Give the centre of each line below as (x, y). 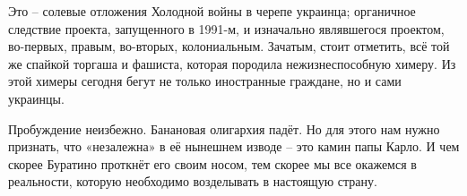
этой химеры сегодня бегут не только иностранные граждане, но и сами (205, 81)
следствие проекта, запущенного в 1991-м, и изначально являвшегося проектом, (226, 28)
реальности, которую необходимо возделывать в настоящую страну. (193, 181)
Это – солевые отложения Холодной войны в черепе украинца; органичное (212, 11)
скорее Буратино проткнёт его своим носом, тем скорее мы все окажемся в (212, 163)
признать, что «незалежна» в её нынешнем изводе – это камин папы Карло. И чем (234, 146)
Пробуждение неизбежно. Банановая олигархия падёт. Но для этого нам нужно (224, 128)
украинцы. (36, 98)
